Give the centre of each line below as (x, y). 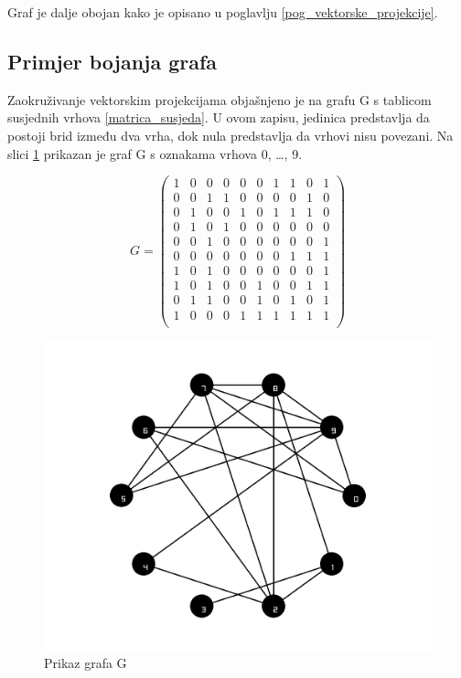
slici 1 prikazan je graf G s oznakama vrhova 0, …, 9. (155, 153)
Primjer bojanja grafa (113, 61)
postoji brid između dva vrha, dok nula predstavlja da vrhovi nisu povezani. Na (230, 135)
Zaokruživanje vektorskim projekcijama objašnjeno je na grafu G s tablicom (220, 99)
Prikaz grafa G (86, 663)
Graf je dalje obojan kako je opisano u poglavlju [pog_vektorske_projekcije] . (223, 12)
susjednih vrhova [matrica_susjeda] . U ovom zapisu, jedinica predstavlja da (219, 117)
